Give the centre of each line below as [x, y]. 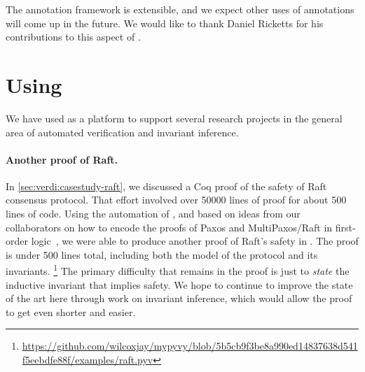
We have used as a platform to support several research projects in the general [174, 118]
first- [345, 227]
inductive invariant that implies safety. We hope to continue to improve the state [179, 284]
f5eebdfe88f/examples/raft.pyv [88, 360]
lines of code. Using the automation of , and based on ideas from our [153, 214]
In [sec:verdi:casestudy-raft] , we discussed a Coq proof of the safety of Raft [166, 186]
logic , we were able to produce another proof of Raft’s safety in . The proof [195, 241]
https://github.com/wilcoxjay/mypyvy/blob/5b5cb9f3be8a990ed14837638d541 [190, 346]
